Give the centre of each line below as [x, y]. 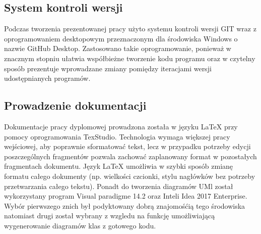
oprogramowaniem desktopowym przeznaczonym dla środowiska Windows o [121, 38]
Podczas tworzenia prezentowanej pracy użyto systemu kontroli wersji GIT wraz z [130, 29]
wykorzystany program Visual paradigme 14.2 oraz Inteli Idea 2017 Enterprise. [126, 196]
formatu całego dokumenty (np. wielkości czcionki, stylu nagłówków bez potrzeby [130, 176]
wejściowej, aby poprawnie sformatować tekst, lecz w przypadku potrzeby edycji [127, 146]
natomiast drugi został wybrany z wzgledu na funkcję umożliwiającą [110, 216]
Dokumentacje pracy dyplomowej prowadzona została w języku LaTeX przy [121, 126]
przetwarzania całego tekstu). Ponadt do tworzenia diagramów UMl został [119, 186]
